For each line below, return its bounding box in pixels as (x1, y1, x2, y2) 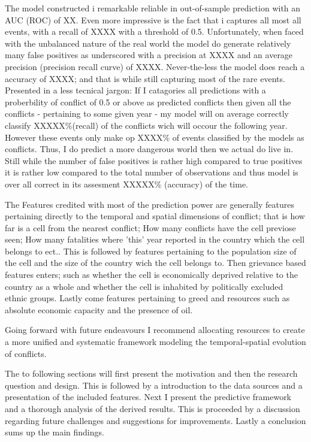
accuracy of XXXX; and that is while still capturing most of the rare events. (5, 72, 285, 84)
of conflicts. (5, 347, 47, 359)
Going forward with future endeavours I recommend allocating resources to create (5, 323, 305, 336)
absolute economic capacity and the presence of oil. (5, 303, 193, 316)
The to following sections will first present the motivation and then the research (5, 367, 298, 380)
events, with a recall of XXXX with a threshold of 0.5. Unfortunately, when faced (5, 25, 304, 38)
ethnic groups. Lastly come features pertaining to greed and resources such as (5, 292, 290, 304)
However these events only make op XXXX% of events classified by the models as (5, 131, 304, 143)
